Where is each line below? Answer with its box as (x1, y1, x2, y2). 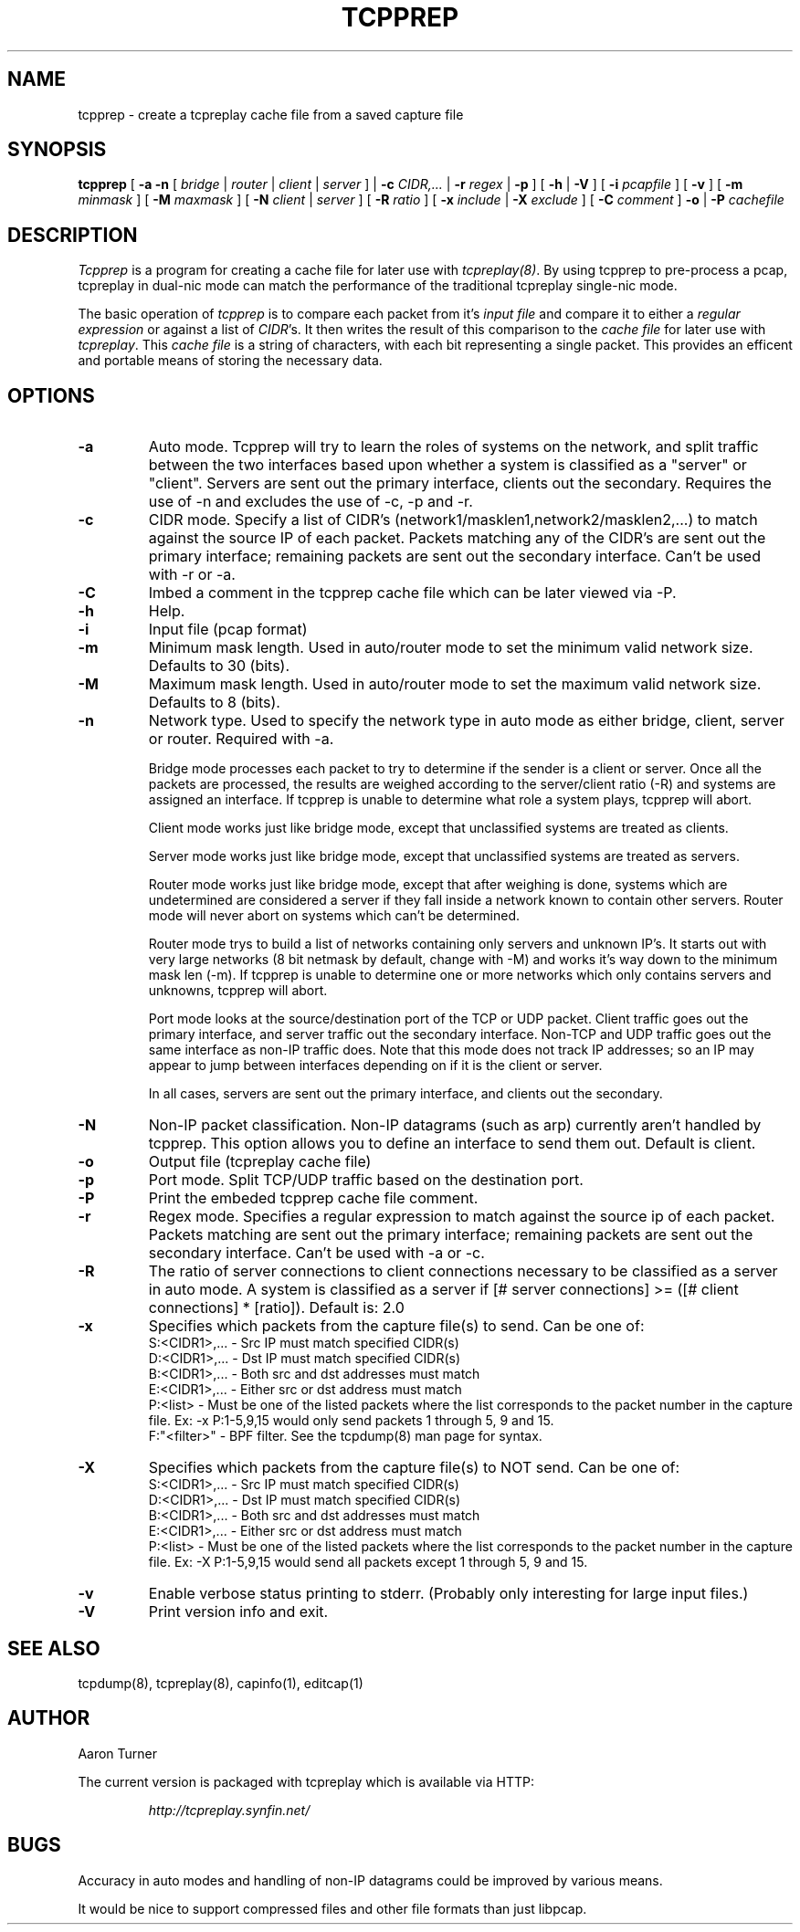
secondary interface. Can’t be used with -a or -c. (148, 1244, 485, 1263)
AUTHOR (7, 1706, 90, 1730)
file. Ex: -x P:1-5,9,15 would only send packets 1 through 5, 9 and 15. (148, 1412, 554, 1429)
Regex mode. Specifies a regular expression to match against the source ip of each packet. (148, 1207, 775, 1226)
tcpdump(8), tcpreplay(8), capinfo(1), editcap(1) (78, 1675, 363, 1691)
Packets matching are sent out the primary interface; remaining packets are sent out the (148, 1225, 753, 1244)
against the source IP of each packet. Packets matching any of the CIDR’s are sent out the (148, 529, 766, 548)
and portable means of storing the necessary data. (78, 352, 383, 369)
